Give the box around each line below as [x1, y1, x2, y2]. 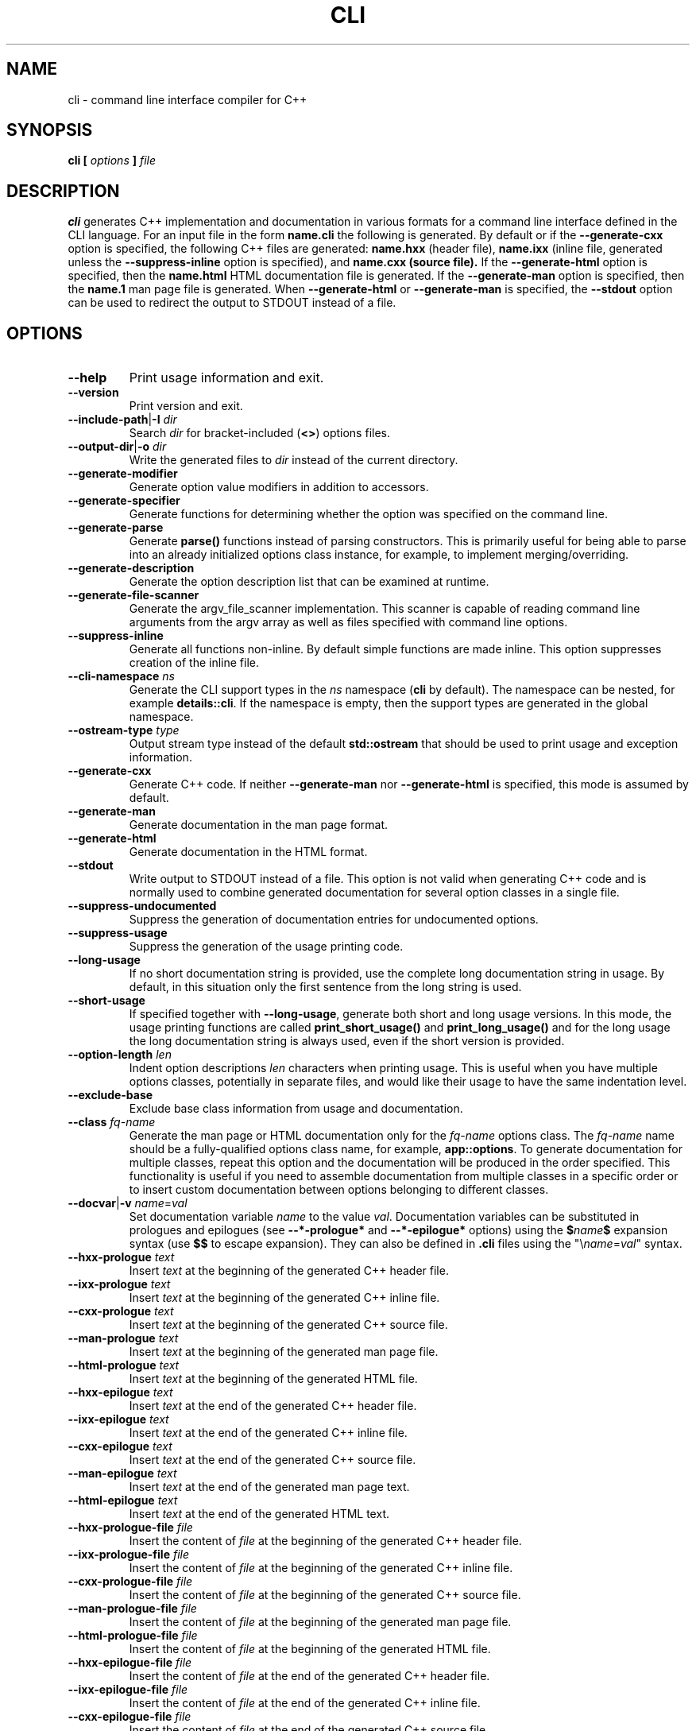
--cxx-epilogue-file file [68, 1710, 191, 1724]
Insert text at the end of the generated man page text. [129, 1480, 410, 1494]
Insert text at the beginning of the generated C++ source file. [129, 1318, 448, 1332]
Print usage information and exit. [129, 370, 324, 386]
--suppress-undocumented [68, 899, 217, 913]
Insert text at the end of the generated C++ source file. [129, 1453, 416, 1467]
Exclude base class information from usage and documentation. [129, 1102, 463, 1116]
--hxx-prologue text [68, 1250, 175, 1264]
